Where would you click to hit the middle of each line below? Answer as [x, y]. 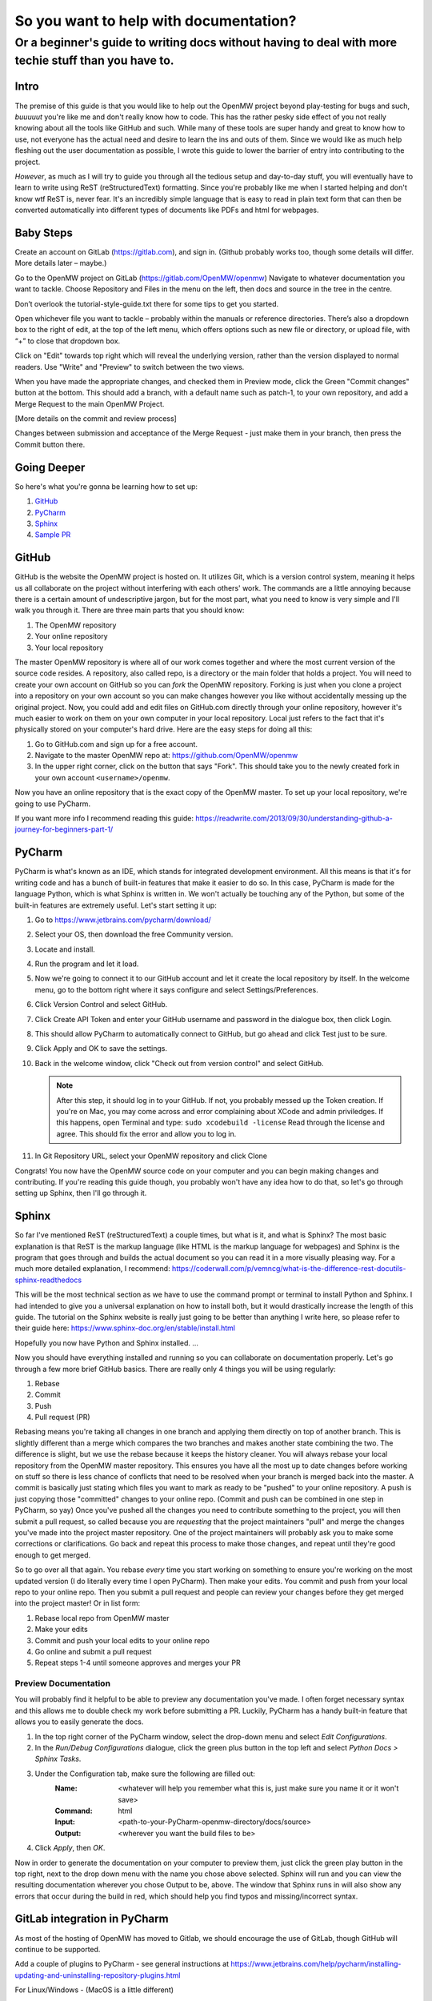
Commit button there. [50, 444]
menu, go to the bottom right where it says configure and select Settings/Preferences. [177, 989]
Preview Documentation [63, 1683]
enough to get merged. [53, 1555]
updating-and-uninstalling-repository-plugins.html [98, 1975]
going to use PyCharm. [53, 804]
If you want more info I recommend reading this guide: [104, 818]
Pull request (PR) [63, 1418]
